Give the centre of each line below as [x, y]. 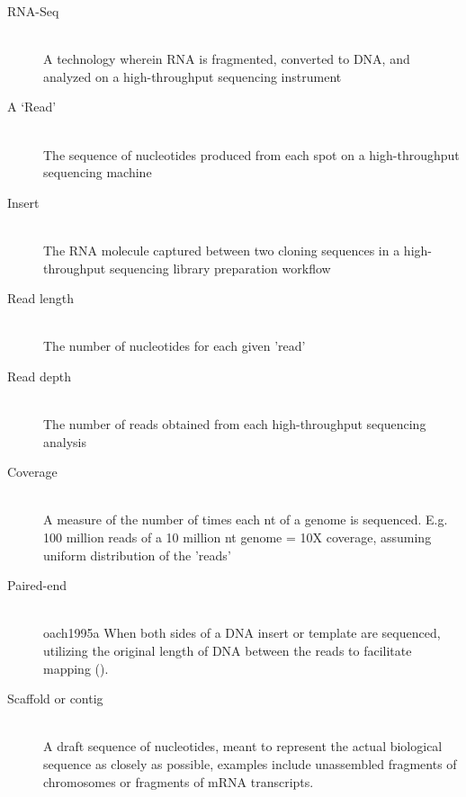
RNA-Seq [33, 11]
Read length [41, 298]
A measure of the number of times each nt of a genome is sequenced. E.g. [246, 519]
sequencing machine [98, 172]
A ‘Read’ [32, 107]
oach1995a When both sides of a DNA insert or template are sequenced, [242, 633]
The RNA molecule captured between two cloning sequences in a [222, 250]
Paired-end [37, 585]
